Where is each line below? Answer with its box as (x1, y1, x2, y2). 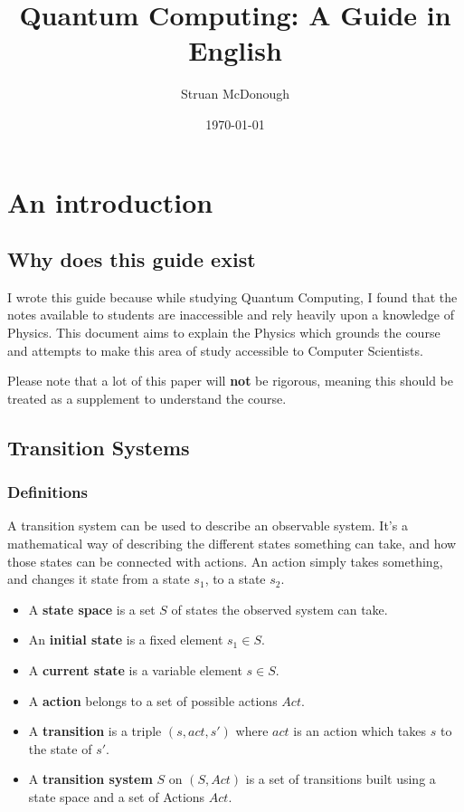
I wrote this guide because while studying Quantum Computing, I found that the (7, 287, 458, 306)
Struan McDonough (180, 84, 290, 103)
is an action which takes (293, 721, 427, 740)
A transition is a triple (28, 721, 162, 740)
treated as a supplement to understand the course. (7, 388, 287, 407)
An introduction (7, 183, 213, 220)
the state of (28, 739, 92, 758)
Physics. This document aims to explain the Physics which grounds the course (7, 323, 440, 342)
